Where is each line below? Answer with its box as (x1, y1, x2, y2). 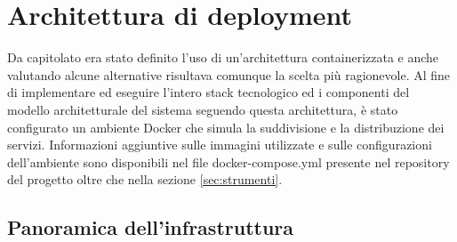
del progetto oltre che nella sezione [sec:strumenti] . (7, 170, 283, 189)
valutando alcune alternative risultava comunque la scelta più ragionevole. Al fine (7, 65, 451, 84)
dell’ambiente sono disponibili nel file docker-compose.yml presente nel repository (7, 152, 450, 171)
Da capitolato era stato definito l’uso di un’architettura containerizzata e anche (7, 48, 439, 67)
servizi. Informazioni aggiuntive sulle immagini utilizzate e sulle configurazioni (7, 135, 432, 154)
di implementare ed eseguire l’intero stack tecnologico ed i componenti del (7, 83, 410, 101)
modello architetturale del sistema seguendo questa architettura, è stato (7, 100, 398, 118)
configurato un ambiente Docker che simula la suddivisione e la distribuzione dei (7, 117, 445, 136)
